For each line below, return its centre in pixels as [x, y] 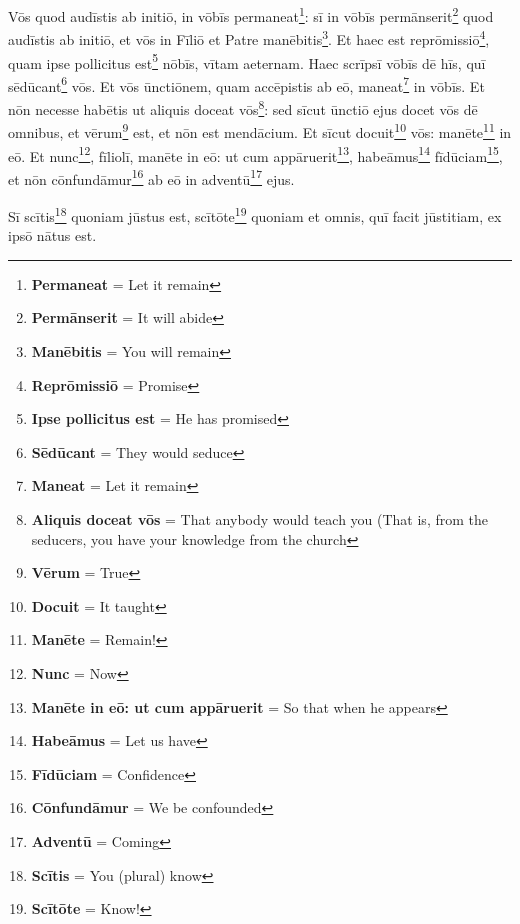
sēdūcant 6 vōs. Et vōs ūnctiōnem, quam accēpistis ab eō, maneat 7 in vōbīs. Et [246, 84]
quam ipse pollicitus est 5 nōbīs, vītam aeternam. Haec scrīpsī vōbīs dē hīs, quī [247, 61]
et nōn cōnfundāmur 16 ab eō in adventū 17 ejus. [151, 177]
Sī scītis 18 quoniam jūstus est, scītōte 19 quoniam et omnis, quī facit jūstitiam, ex [255, 214]
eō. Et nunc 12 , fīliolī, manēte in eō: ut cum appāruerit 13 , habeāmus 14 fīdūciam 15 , [255, 154]
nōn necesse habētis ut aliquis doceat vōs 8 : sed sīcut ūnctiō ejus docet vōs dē [243, 107]
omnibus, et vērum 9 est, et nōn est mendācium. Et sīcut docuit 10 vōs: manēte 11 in [260, 130]
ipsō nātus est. [52, 235]
